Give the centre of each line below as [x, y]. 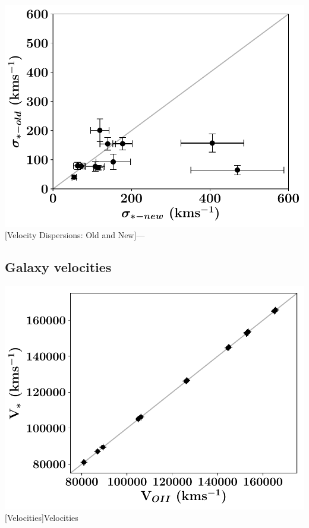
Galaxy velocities [58, 267]
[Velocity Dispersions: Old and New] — [75, 235]
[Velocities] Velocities [42, 518]
